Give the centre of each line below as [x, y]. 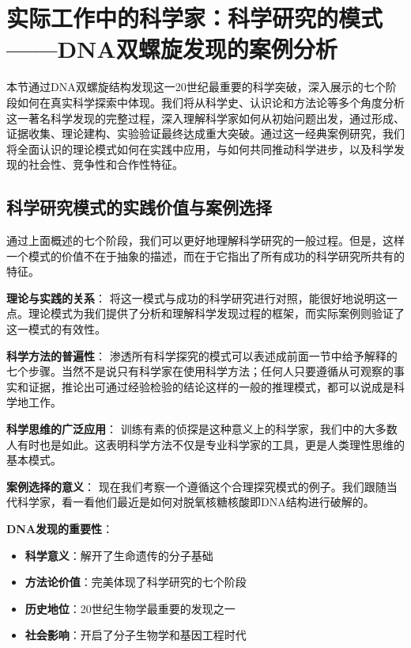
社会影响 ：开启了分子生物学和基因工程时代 [136, 635]
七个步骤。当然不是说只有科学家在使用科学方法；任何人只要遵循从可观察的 [200, 371]
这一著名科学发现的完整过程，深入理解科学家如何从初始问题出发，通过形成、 [205, 118]
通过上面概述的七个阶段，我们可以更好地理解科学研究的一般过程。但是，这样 [205, 240]
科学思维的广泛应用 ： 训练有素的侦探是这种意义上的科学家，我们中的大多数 [202, 429]
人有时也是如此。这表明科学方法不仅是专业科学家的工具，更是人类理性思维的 [205, 444]
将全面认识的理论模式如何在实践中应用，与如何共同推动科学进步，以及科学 [200, 149]
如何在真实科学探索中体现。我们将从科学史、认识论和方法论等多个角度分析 [211, 102]
